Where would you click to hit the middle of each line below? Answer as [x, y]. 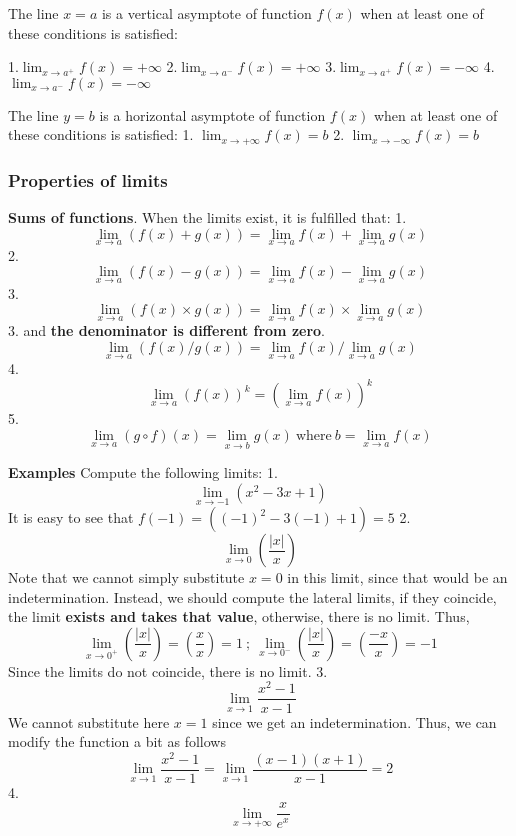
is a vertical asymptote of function [206, 13]
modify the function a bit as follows [117, 741]
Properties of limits [88, 179]
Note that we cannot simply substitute [126, 577]
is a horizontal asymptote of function [212, 114]
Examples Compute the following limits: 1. [143, 472]
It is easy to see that [71, 517]
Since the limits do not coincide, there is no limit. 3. [168, 670]
